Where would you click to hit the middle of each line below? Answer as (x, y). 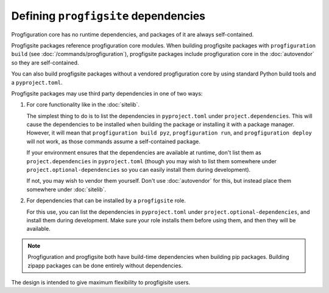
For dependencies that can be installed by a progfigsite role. (106, 200)
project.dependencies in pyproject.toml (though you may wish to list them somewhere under (152, 161)
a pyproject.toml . (37, 82)
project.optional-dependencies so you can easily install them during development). (139, 170)
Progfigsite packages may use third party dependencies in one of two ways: (107, 93)
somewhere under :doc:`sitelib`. (66, 189)
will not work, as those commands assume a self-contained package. (114, 141)
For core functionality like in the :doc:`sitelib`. (83, 105)
